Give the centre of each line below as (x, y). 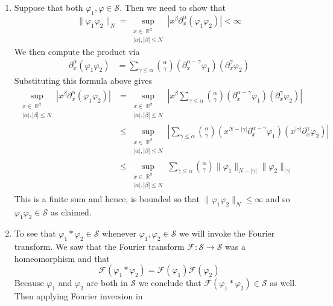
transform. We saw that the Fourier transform (99, 247)
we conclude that (170, 283)
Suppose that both (49, 7)
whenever (119, 233)
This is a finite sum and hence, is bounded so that (107, 198)
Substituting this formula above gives (83, 81)
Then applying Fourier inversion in (78, 296)
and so (278, 198)
